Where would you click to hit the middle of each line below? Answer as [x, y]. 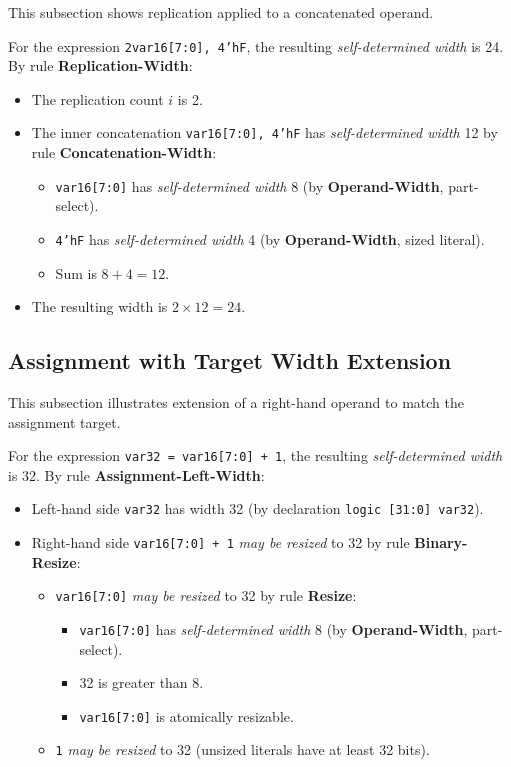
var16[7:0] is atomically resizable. [186, 715]
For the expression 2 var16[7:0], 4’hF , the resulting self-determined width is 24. [256, 45]
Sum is [76, 272]
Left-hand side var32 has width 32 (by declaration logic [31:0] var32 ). [257, 508]
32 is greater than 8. [141, 682]
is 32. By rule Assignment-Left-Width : [136, 474]
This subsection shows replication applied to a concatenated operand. [221, 12]
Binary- [441, 542]
